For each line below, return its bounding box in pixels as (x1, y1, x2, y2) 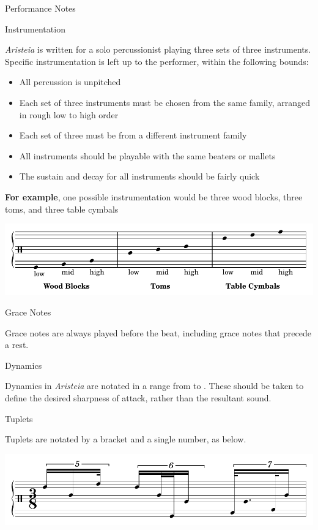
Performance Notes (5, 2, 76, 14)
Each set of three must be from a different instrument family (19, 129, 247, 142)
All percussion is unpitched (19, 75, 121, 88)
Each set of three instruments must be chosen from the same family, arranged (19, 96, 311, 108)
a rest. (5, 338, 29, 351)
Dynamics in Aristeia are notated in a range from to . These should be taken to (5, 379, 304, 392)
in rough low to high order (19, 108, 119, 121)
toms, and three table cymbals (5, 202, 119, 215)
